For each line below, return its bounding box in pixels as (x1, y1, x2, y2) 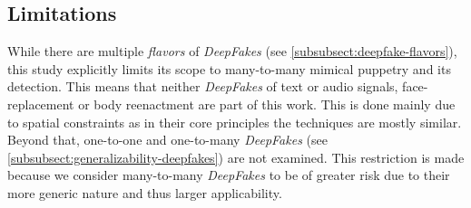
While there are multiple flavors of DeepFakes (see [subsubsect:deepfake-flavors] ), (7, 42, 457, 61)
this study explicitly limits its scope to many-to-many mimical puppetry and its (7, 59, 451, 78)
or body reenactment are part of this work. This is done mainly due (78, 94, 456, 113)
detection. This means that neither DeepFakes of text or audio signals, (7, 77, 398, 96)
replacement (7, 94, 74, 113)
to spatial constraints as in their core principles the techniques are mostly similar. (7, 112, 462, 131)
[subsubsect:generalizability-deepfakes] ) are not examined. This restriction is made (7, 147, 465, 166)
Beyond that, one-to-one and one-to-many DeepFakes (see (7, 130, 328, 149)
